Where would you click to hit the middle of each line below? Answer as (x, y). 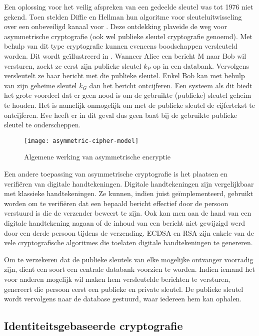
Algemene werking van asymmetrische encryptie (97, 157)
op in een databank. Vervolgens (201, 65)
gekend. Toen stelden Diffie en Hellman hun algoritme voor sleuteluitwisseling (123, 16)
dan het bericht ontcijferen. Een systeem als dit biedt (171, 85)
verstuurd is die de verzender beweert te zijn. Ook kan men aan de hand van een (128, 213)
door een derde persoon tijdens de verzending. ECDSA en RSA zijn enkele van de (129, 232)
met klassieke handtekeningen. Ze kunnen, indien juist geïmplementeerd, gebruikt (129, 193)
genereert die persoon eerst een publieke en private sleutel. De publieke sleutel (124, 289)
